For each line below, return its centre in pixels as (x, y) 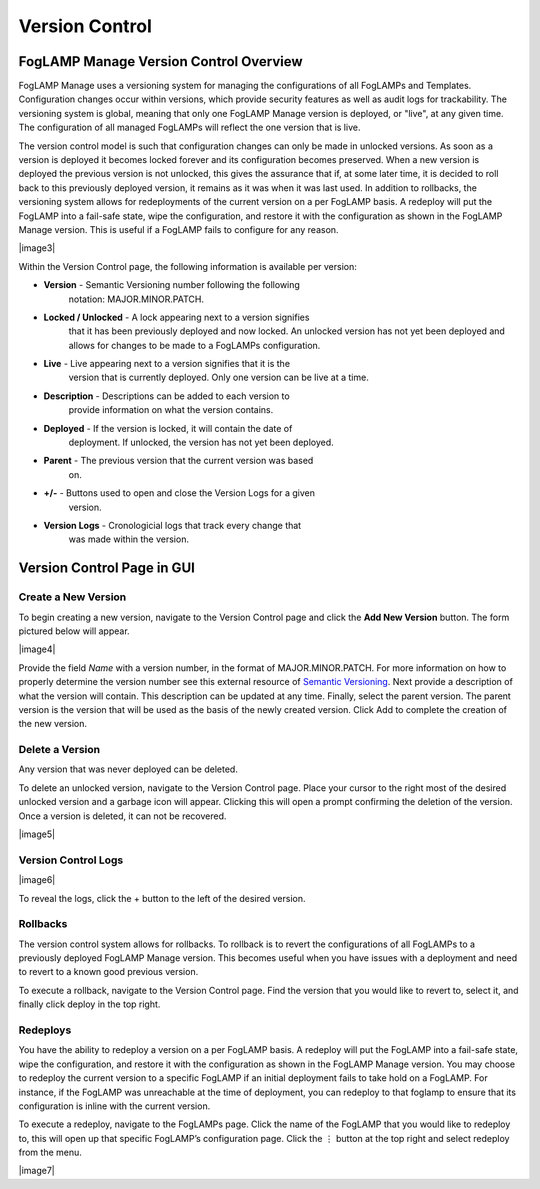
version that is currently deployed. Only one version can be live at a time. (218, 377)
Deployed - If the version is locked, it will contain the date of (168, 428)
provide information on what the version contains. (171, 410)
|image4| (37, 649)
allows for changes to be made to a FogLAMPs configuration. (194, 345)
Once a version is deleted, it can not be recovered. (122, 816)
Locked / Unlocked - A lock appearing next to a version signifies (176, 317)
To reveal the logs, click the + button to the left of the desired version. (162, 898)
